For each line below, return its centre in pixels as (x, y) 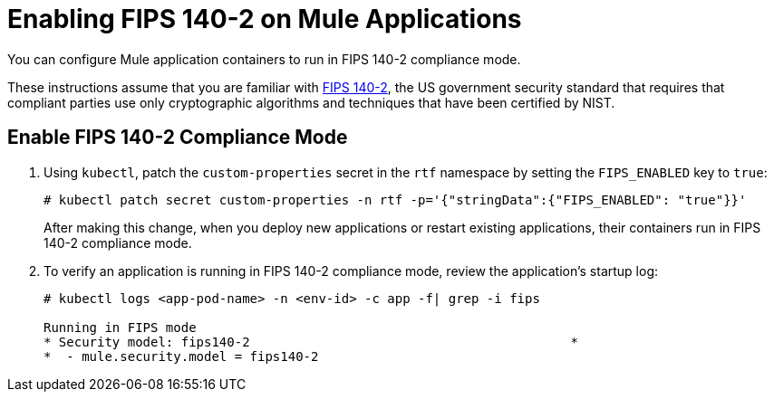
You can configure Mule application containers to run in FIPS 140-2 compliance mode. (264, 59)
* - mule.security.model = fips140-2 (181, 356)
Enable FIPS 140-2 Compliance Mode (178, 138)
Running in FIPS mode (120, 327)
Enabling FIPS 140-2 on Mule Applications (265, 19)
